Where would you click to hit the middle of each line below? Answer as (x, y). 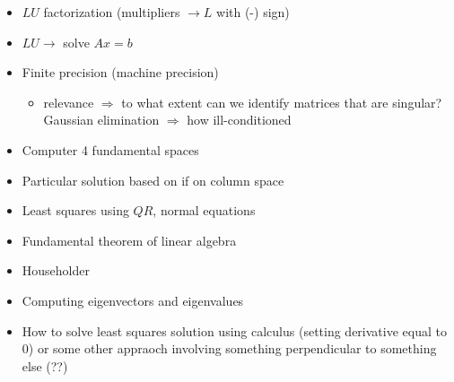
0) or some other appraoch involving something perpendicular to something (229, 348)
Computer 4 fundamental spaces (110, 149)
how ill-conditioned (239, 120)
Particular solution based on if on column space (153, 180)
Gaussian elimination (101, 120)
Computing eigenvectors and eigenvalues (133, 300)
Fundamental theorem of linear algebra (129, 240)
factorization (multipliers (112, 12)
